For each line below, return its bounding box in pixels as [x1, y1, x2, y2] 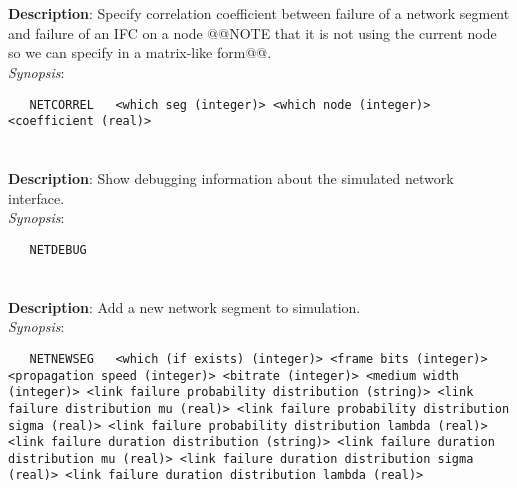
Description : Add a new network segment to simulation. [8, 296, 361, 317]
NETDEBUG [29, 242, 87, 257]
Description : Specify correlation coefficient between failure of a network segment [8, 3, 510, 24]
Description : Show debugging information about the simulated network [8, 168, 454, 189]
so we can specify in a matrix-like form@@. [8, 42, 272, 63]
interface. [8, 187, 65, 208]
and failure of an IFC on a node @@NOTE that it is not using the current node [8, 22, 497, 43]
